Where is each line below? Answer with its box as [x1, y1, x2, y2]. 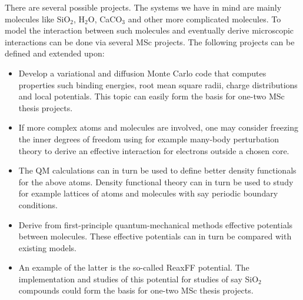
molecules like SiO [5, 12, 71, 25]
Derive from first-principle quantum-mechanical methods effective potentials [18, 218, 293, 231]
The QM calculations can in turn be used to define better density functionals [18, 164, 297, 176]
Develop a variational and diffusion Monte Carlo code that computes [18, 66, 267, 79]
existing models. [18, 241, 76, 254]
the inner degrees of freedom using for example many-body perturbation [18, 132, 279, 145]
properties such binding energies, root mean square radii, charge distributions [18, 78, 298, 91]
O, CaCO [88, 12, 122, 25]
